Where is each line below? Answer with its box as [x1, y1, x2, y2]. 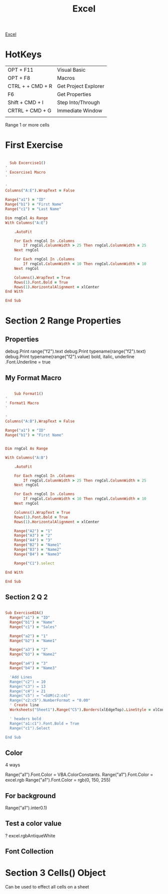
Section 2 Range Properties [5, 315, 121, 327]
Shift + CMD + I [7, 99, 44, 106]
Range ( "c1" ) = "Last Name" [5, 207, 61, 212]
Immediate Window [56, 107, 102, 114]
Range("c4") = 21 [9, 688, 46, 694]
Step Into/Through [56, 99, 100, 106]
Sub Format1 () [14, 391, 43, 396]
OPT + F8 [7, 75, 30, 82]
